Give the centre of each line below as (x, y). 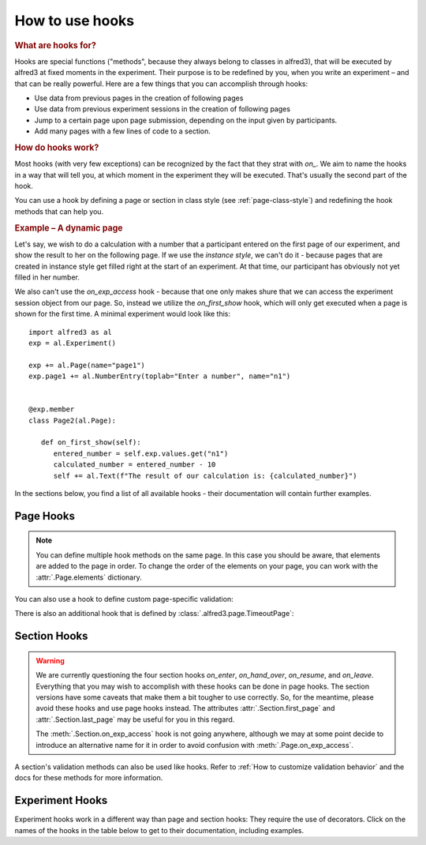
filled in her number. (47, 277)
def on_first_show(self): (91, 443)
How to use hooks (75, 21)
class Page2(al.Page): (73, 420)
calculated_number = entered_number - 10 (135, 465)
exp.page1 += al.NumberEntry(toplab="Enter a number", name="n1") (160, 376)
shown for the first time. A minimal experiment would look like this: (123, 314)
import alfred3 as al (70, 332)
